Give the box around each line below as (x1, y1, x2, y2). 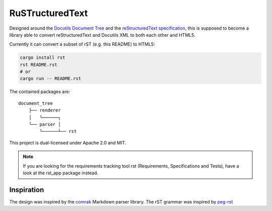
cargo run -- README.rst (20, 76, 82, 81)
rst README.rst (20, 62, 57, 67)
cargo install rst (20, 55, 65, 60)
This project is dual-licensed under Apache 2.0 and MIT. (9, 140, 126, 146)
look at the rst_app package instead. (23, 170, 98, 176)
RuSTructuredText (9, 8, 88, 19)
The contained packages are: (9, 88, 71, 95)
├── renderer (28, 108, 61, 113)
